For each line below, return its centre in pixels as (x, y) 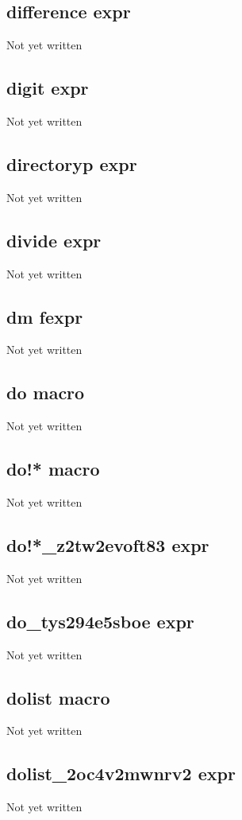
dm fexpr (45, 316)
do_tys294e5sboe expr (100, 621)
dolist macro (58, 697)
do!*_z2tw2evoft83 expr (108, 544)
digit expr (48, 88)
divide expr (54, 240)
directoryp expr (72, 163)
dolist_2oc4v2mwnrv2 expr (121, 773)
